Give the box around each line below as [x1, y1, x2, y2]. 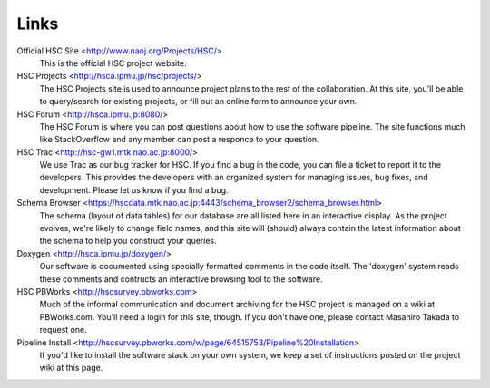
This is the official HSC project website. [39, 57, 187, 68]
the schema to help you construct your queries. [39, 236, 217, 247]
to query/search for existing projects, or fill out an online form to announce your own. [39, 96, 358, 107]
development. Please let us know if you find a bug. [39, 184, 229, 195]
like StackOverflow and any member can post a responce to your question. [39, 134, 319, 145]
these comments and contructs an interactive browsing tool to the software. [39, 273, 323, 285]
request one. [39, 325, 87, 335]
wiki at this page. [39, 363, 103, 373]
